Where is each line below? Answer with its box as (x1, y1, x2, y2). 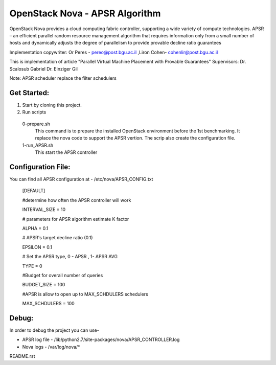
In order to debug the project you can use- (9, 327, 99, 333)
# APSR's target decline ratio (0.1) (22, 235, 93, 241)
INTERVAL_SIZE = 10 (22, 207, 66, 213)
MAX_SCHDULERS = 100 (22, 301, 75, 307)
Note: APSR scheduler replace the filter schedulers (9, 75, 117, 81)
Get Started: (9, 88, 50, 97)
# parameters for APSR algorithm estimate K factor (22, 216, 129, 222)
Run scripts (22, 109, 47, 115)
